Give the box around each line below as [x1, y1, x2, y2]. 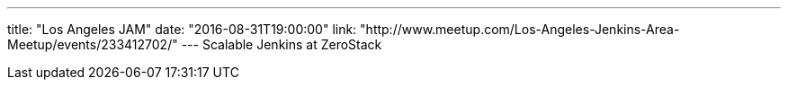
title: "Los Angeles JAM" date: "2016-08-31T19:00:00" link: [7, 22, 357, 37]
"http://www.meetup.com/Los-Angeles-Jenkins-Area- [360, 22, 680, 37]
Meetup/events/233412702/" [7, 37, 178, 52]
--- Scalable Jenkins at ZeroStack [181, 37, 382, 52]
